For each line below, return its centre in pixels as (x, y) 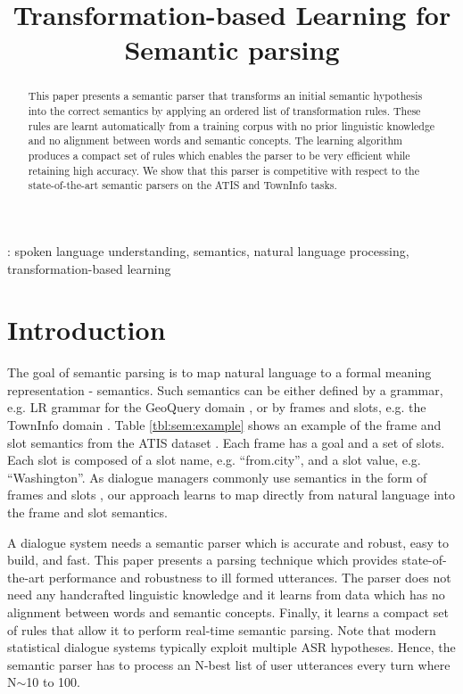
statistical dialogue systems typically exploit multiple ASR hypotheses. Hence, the (231, 647)
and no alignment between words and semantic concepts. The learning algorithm (215, 140)
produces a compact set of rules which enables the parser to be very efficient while (219, 155)
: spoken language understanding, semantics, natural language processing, (208, 250)
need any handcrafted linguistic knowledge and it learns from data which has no (226, 595)
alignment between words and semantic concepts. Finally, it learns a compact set (228, 611)
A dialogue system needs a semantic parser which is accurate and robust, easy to (228, 542)
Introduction (87, 330)
